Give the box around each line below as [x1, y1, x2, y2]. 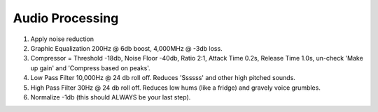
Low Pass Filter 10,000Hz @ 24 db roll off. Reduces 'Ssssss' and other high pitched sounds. [30, 74, 295, 82]
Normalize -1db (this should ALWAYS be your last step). [30, 93, 191, 101]
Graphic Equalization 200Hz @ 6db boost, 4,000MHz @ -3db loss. [30, 44, 223, 52]
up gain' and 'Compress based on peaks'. [30, 63, 150, 72]
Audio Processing [13, 10, 119, 26]
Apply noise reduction [30, 35, 94, 43]
